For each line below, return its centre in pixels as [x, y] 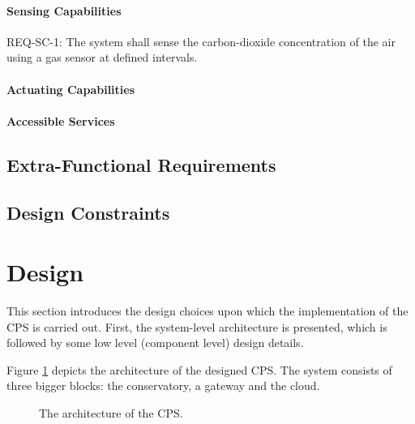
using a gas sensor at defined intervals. [102, 57]
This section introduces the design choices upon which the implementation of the [207, 311]
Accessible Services [61, 120]
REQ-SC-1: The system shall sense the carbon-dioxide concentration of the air [201, 41]
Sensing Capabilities [64, 10]
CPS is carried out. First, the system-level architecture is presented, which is [197, 326]
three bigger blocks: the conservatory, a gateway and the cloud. [163, 385]
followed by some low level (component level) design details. [155, 343]
